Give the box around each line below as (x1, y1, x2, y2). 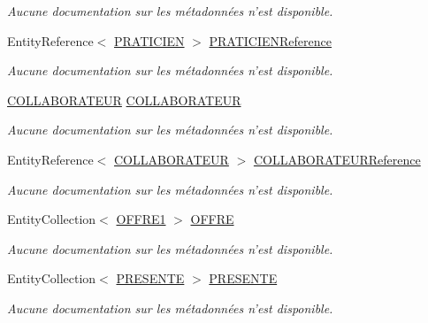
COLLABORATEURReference (253, 150, 421, 168)
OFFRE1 (116, 210, 166, 228)
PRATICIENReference (209, 31, 332, 50)
